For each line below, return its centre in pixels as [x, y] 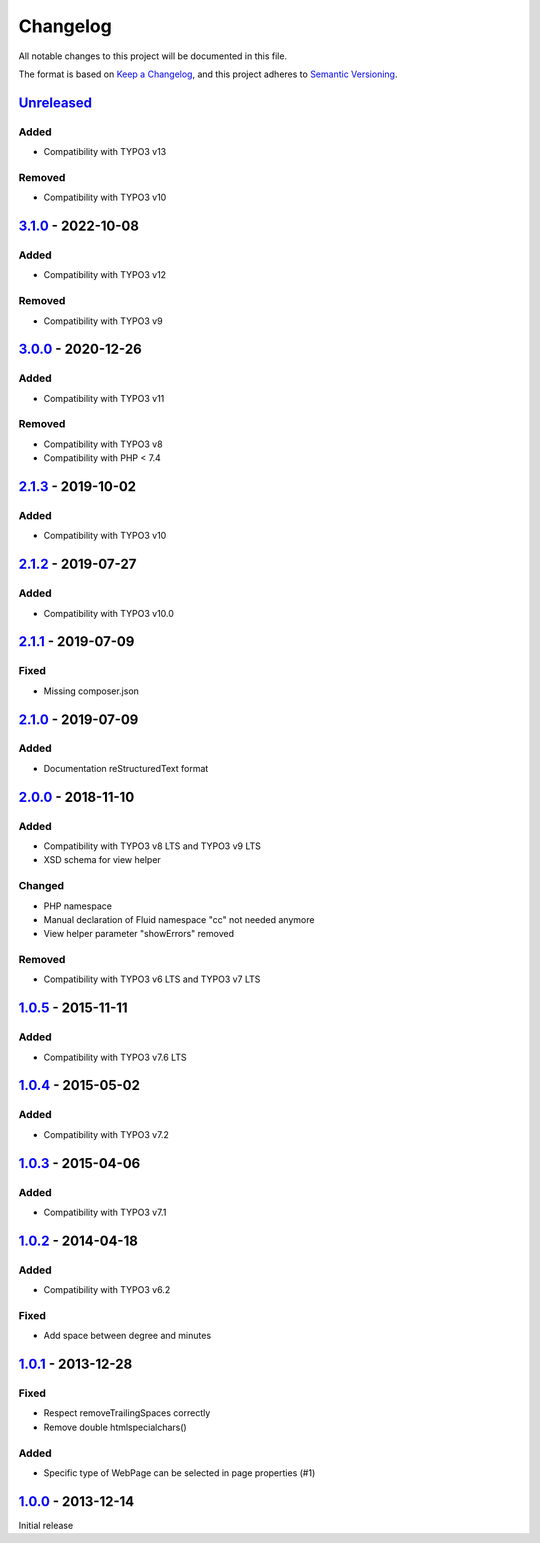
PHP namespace [77, 906]
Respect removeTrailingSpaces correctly [127, 1413]
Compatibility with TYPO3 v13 [105, 152]
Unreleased [55, 102]
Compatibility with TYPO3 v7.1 [105, 1212]
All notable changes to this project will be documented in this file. [153, 56]
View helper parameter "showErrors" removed [139, 934]
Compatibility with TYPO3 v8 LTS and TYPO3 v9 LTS [152, 846]
